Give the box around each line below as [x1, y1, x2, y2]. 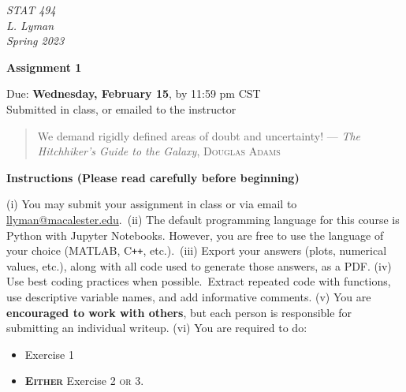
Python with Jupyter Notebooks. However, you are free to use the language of [6, 226, 384, 243]
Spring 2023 [6, 32, 65, 49]
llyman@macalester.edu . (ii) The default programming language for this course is [6, 211, 400, 227]
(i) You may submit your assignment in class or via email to [6, 196, 297, 212]
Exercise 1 [24, 345, 74, 362]
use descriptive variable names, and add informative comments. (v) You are [6, 288, 371, 304]
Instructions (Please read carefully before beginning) [6, 169, 300, 185]
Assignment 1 [6, 58, 82, 75]
